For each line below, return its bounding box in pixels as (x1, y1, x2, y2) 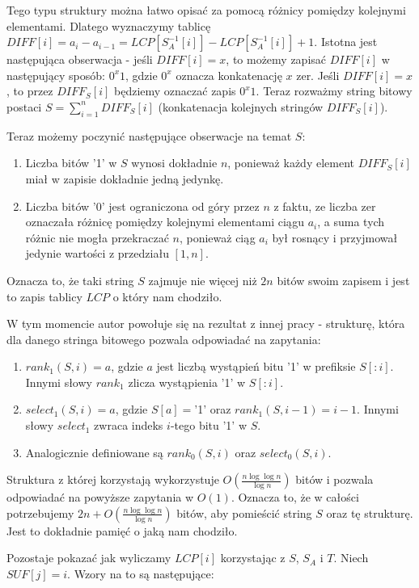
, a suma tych (317, 213, 385, 230)
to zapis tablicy (6, 288, 83, 304)
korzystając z (220, 549, 286, 566)
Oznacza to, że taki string (6, 271, 134, 288)
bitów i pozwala (295, 471, 374, 488)
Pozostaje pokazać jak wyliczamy (6, 549, 171, 566)
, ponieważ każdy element (227, 154, 354, 171)
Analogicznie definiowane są (25, 443, 163, 460)
